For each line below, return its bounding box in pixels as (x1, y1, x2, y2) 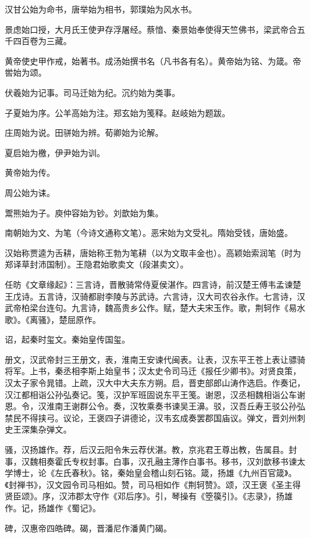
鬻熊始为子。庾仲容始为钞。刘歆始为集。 (5, 206, 163, 219)
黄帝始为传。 (5, 166, 55, 179)
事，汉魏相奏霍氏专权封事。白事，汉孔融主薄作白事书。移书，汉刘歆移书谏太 (5, 455, 305, 467)
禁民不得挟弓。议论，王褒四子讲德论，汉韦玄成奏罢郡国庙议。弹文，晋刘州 (5, 411, 297, 424)
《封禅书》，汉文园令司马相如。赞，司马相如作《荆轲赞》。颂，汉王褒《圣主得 (5, 478, 301, 490)
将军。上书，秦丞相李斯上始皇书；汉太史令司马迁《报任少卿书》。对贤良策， (5, 365, 301, 377)
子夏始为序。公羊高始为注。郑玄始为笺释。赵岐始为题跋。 (5, 106, 230, 119)
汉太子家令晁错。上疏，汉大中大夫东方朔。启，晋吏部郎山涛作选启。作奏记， (5, 377, 305, 389)
